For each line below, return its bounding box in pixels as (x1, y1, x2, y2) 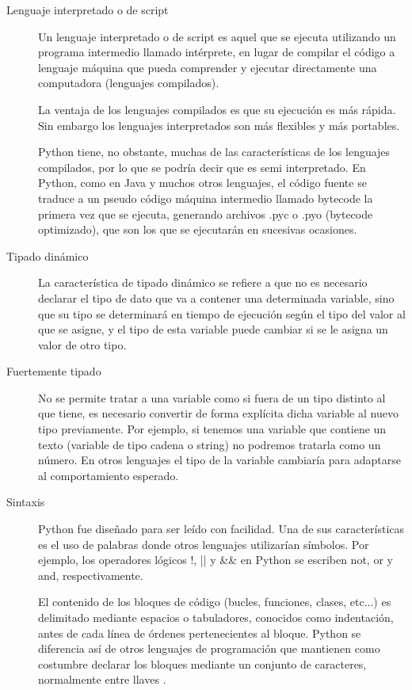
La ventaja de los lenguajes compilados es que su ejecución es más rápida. (38, 101, 396, 117)
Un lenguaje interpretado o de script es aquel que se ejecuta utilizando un (38, 28, 396, 44)
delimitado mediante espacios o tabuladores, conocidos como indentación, (38, 609, 394, 625)
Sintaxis (6, 494, 45, 510)
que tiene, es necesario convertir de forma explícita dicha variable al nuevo (38, 405, 399, 421)
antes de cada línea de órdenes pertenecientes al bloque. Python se (38, 624, 361, 641)
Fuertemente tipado (6, 363, 101, 379)
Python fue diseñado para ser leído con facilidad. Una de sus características (38, 520, 405, 537)
